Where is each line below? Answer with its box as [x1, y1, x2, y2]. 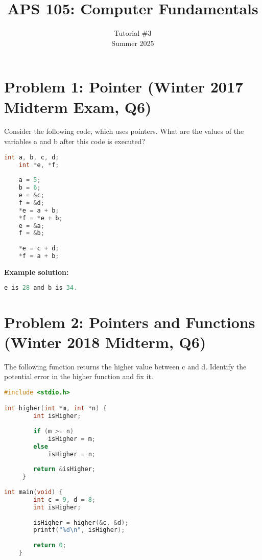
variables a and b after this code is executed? [4, 136, 146, 147]
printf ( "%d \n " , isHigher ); [33, 526, 125, 534]
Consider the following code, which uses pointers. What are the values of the [4, 126, 244, 136]
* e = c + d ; [18, 245, 59, 252]
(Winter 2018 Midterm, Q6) [4, 331, 206, 352]
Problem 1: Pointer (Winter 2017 [4, 76, 244, 97]
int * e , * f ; [18, 161, 59, 169]
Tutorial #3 [114, 28, 152, 38]
